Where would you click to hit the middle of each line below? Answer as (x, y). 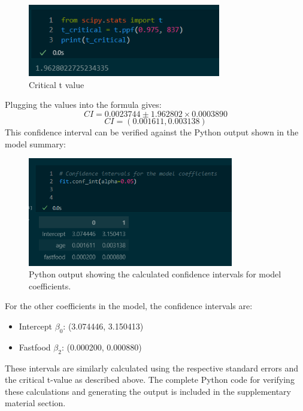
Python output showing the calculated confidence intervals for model (155, 274)
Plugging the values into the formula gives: (83, 105)
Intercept (36, 326)
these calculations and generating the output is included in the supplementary (148, 391)
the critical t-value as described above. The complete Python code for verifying (150, 380)
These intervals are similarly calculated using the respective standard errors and (152, 368)
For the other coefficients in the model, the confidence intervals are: (129, 306)
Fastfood (35, 347)
